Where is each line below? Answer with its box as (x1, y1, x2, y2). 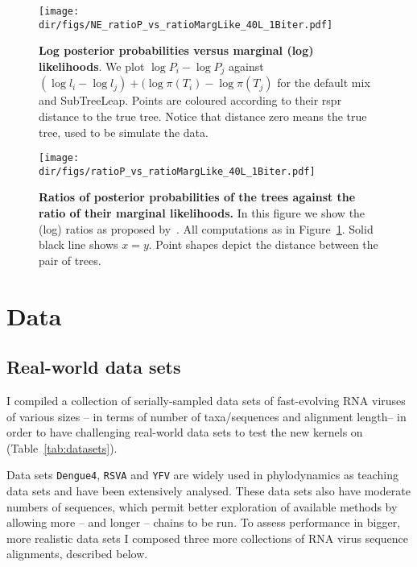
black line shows (39, 236, 118, 253)
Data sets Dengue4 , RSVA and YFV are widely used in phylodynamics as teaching (6, 466, 399, 483)
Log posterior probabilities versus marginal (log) (39, 42, 314, 59)
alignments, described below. (6, 545, 148, 562)
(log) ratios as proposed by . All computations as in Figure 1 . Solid (39, 220, 374, 237)
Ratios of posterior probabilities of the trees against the (39, 188, 356, 205)
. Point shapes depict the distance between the (148, 236, 378, 253)
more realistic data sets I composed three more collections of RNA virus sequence (6, 529, 408, 546)
